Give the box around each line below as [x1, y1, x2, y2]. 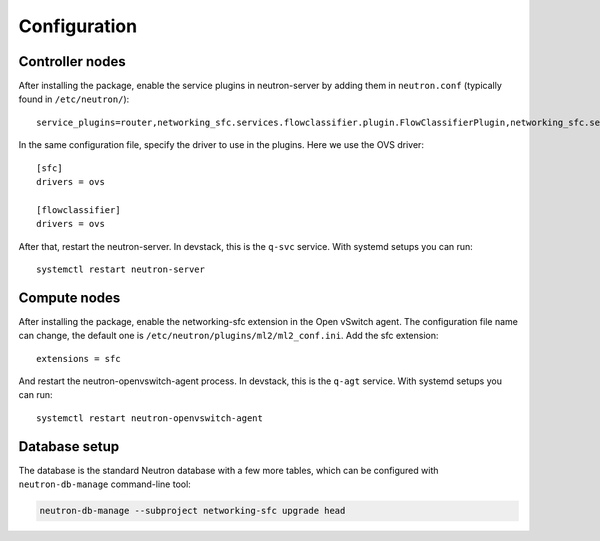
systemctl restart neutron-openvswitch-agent [36, 412, 264, 424]
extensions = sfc [36, 353, 121, 364]
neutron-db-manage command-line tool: [18, 478, 192, 490]
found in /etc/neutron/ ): [18, 93, 130, 105]
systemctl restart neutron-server [36, 263, 205, 275]
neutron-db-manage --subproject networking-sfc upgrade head [39, 505, 346, 517]
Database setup [18, 438, 120, 455]
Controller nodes [18, 53, 126, 70]
